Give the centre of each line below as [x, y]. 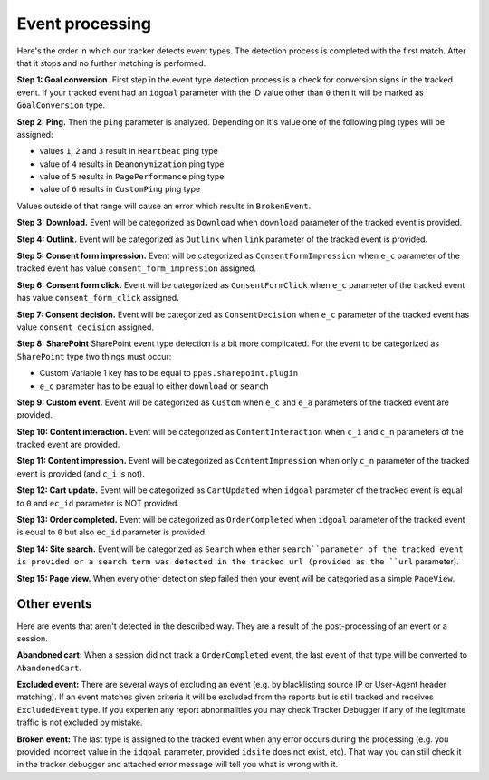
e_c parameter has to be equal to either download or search [154, 386]
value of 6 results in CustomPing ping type [120, 189]
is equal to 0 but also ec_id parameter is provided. [112, 532]
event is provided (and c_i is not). [81, 473]
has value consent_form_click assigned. [98, 298]
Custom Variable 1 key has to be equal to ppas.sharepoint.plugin [169, 373]
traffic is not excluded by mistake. [80, 722]
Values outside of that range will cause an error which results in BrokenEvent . [164, 206]
